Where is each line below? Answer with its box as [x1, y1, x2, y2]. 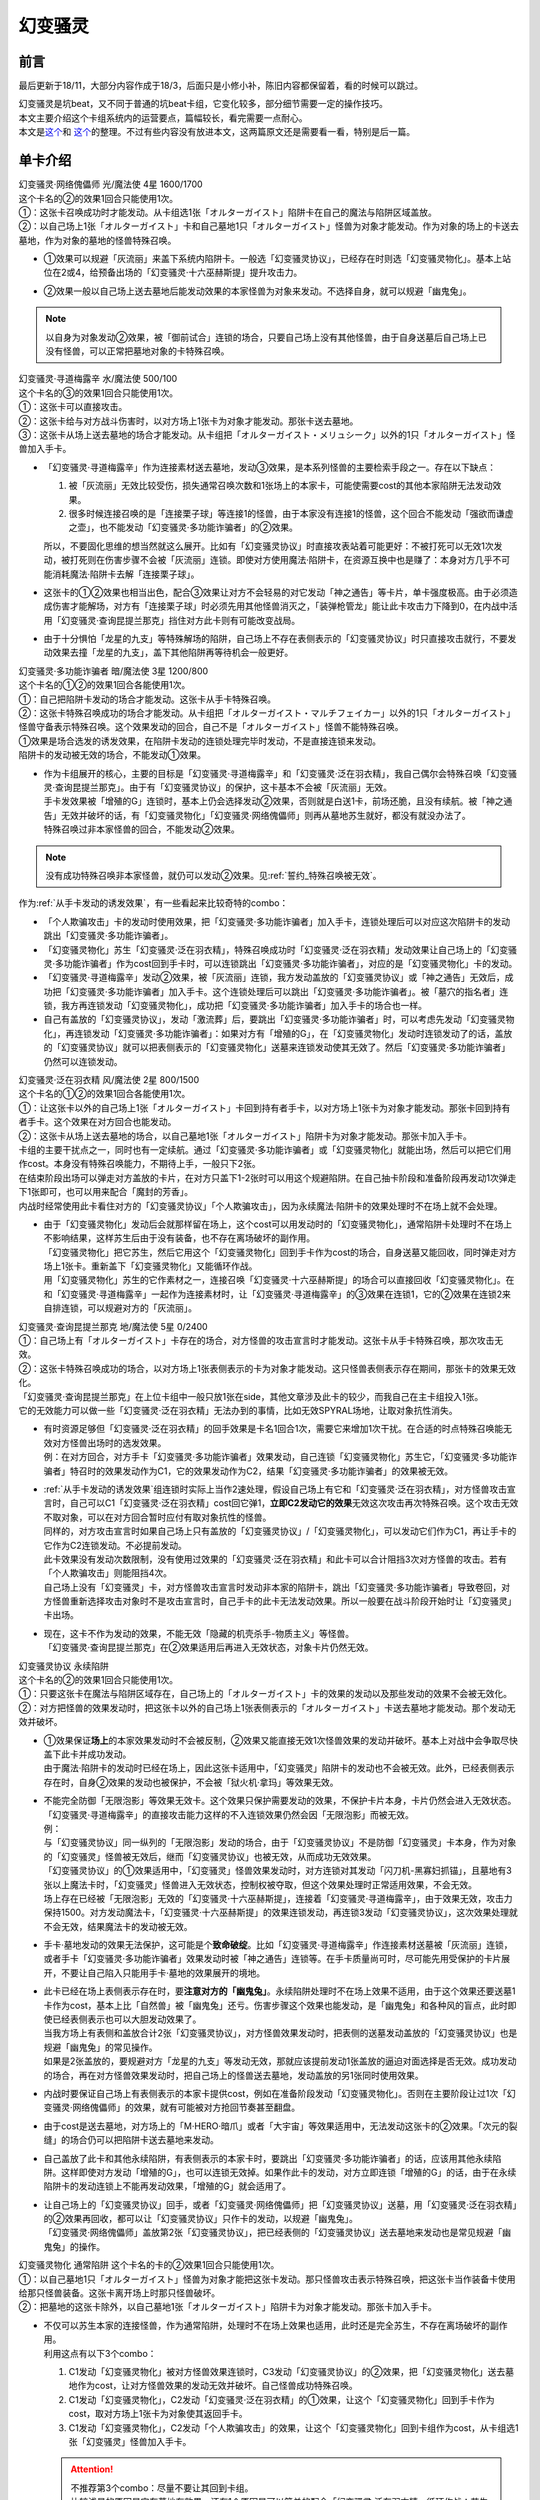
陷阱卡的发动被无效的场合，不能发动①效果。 [18, 749, 207, 761]
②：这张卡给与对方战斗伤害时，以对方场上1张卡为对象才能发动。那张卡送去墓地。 [18, 415, 359, 427]
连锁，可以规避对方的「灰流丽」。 [60, 1302, 197, 1314]
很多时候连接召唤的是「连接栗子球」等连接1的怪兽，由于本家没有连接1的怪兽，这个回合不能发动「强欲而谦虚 [68, 507, 514, 519]
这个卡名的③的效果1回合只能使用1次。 [18, 386, 179, 399]
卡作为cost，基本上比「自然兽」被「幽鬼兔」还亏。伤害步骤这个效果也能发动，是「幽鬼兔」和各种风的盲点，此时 [43, 1999, 509, 2011]
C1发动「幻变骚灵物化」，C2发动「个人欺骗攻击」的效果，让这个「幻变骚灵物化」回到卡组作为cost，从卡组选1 [68, 2421, 519, 2434]
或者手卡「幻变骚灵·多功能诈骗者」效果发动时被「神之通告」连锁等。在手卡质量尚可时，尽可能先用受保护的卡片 [43, 1953, 502, 1965]
